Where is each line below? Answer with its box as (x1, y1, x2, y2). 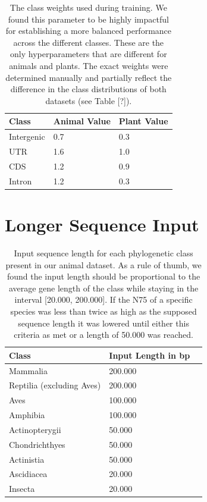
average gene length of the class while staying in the (8, 281, 199, 294)
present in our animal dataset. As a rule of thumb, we (5, 258, 202, 271)
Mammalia (9, 364, 48, 376)
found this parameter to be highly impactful (8, 12, 169, 25)
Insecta (9, 482, 35, 495)
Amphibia (9, 409, 45, 421)
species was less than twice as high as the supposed (10, 305, 197, 317)
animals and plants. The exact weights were (9, 59, 168, 71)
